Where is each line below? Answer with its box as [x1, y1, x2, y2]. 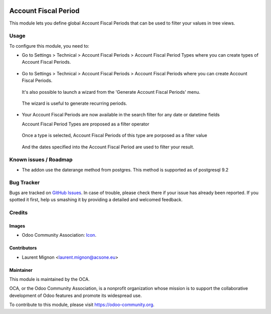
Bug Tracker [9, 179, 40, 186]
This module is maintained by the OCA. [9, 276, 90, 282]
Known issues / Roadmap [9, 156, 73, 163]
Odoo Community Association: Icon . [22, 232, 96, 238]
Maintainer [9, 267, 33, 273]
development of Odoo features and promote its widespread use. [9, 292, 142, 298]
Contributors [9, 245, 37, 251]
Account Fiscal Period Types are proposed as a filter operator [22, 121, 150, 127]
